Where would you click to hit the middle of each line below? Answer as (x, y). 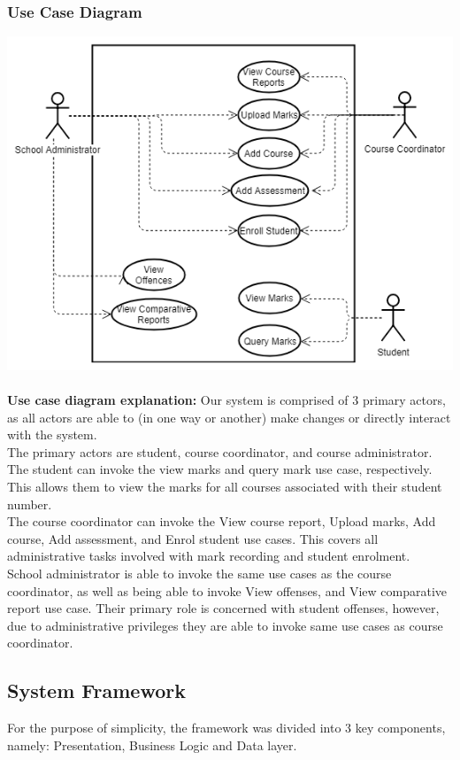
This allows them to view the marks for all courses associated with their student (225, 487)
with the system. (52, 434)
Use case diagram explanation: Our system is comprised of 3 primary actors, (226, 400)
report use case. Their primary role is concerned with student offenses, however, (223, 608)
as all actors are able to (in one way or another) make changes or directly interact (229, 417)
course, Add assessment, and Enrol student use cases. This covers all (193, 538)
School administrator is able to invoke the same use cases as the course (199, 574)
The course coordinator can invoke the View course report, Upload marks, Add (222, 521)
